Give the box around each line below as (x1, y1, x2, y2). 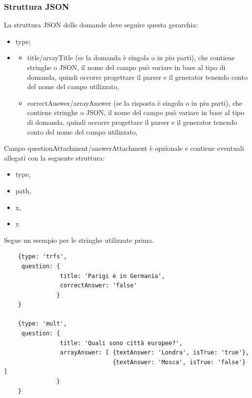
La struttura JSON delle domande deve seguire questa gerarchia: (4, 20, 198, 30)
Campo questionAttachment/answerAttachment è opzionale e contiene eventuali (4, 143, 244, 153)
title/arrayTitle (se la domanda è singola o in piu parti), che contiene (27, 52, 235, 63)
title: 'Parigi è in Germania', (60, 272, 165, 280)
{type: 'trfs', (18, 253, 67, 260)
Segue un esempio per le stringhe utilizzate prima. (4, 234, 154, 245)
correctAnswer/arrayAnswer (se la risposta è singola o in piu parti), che (27, 97, 243, 108)
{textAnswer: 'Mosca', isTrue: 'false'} (112, 358, 246, 366)
